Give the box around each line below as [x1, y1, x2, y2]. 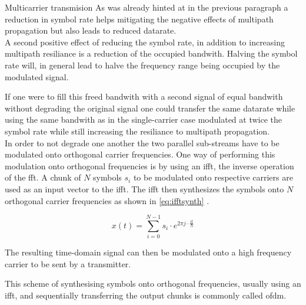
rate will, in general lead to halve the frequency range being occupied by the [5, 58, 280, 71]
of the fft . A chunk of [5, 171, 81, 183]
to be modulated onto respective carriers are [133, 171, 293, 183]
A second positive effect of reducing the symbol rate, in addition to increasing [5, 35, 285, 48]
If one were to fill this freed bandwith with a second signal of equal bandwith [5, 90, 283, 103]
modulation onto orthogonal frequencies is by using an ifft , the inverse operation [5, 159, 294, 172]
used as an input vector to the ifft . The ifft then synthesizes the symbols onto [5, 182, 284, 195]
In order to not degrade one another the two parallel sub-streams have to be [5, 136, 280, 149]
